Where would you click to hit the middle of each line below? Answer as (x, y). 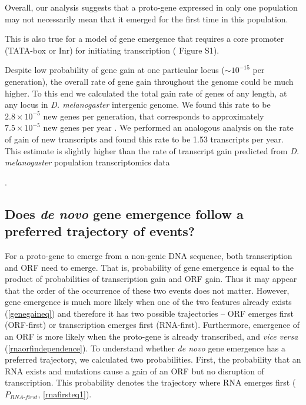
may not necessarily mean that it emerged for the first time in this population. (147, 19)
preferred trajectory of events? (100, 231)
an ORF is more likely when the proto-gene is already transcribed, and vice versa (152, 336)
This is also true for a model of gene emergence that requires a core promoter (144, 39)
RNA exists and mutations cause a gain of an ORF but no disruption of (134, 371)
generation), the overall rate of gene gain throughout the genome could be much (149, 81)
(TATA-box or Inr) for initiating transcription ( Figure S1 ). (112, 50)
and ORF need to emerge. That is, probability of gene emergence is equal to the (149, 267)
